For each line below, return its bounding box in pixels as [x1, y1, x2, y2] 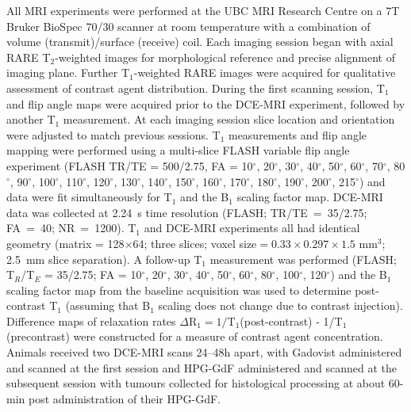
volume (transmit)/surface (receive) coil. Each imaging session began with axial [6, 33, 394, 50]
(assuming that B [65, 297, 151, 314]
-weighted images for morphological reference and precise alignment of [55, 48, 395, 65]
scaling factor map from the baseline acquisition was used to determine [6, 281, 351, 298]
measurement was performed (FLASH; [209, 250, 397, 267]
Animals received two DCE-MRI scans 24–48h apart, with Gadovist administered [6, 344, 402, 360]
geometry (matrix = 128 [6, 235, 125, 251]
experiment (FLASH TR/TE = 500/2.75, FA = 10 [6, 157, 253, 174]
